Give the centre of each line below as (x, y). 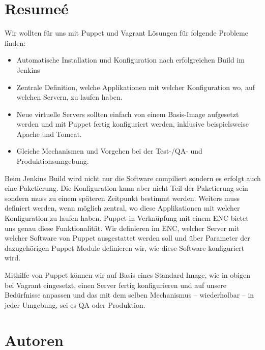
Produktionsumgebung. (53, 161)
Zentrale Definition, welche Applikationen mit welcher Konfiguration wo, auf (136, 87)
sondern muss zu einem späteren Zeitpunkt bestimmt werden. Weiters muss (122, 198)
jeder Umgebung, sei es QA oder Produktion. (75, 304)
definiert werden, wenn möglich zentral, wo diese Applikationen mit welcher (122, 208)
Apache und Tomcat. (49, 134)
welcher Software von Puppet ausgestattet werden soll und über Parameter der (127, 238)
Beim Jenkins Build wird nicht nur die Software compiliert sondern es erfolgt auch (133, 178)
